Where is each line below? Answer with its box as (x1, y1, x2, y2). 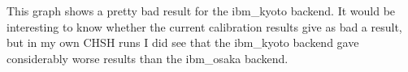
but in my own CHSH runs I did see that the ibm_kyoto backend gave (7, 34, 359, 51)
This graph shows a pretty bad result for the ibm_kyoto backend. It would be (7, 2, 396, 19)
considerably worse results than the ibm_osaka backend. (7, 49, 289, 66)
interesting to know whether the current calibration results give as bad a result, (7, 18, 402, 35)
